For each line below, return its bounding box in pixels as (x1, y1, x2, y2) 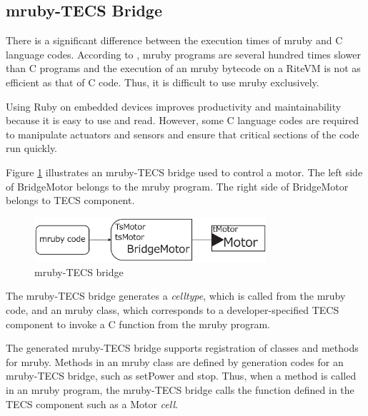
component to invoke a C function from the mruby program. (6, 316, 271, 331)
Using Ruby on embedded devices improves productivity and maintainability (6, 98, 342, 113)
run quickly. (6, 141, 58, 156)
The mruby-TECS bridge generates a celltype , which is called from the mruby (6, 288, 346, 303)
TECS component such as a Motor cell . (6, 396, 178, 411)
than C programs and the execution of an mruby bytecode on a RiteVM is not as (6, 61, 361, 76)
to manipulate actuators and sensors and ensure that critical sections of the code (6, 126, 359, 141)
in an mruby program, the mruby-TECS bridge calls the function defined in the (6, 382, 354, 397)
